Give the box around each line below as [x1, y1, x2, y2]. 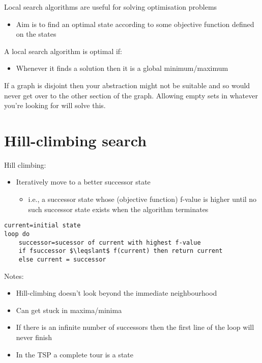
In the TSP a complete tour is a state [16, 349, 133, 359]
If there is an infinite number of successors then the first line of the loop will [16, 322, 254, 332]
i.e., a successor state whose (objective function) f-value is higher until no [28, 194, 257, 204]
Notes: [4, 270, 24, 281]
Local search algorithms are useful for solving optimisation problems [4, 2, 217, 12]
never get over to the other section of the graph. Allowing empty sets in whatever [4, 90, 258, 100]
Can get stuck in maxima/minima [16, 304, 122, 315]
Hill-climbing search [4, 129, 147, 150]
